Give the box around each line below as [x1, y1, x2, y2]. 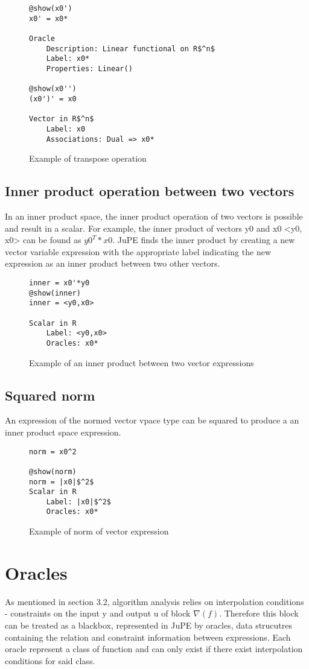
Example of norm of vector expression [29, 525, 169, 537]
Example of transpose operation [29, 152, 147, 165]
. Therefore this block [219, 607, 299, 620]
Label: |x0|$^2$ [46, 497, 112, 506]
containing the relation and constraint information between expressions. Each [5, 630, 291, 643]
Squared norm [5, 385, 95, 404]
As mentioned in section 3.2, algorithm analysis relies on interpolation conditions [5, 595, 304, 607]
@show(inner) [29, 288, 81, 297]
